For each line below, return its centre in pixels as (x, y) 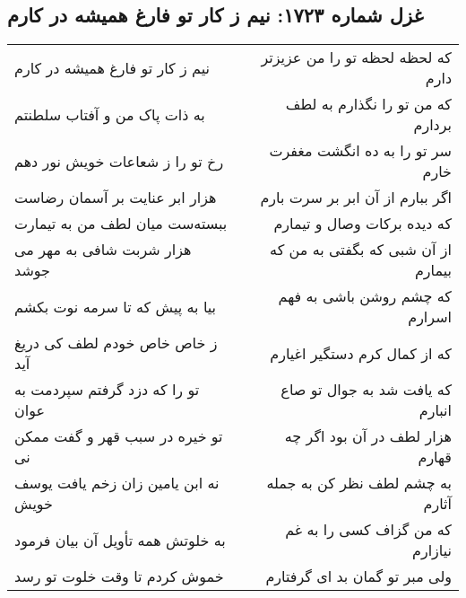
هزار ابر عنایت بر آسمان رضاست (116, 198)
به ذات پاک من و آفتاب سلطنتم (110, 114)
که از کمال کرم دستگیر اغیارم (361, 353)
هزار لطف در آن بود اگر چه (368, 436)
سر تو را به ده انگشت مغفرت (360, 151)
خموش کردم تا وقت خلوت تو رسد (119, 576)
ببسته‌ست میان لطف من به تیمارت (121, 224)
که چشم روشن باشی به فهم (365, 296)
